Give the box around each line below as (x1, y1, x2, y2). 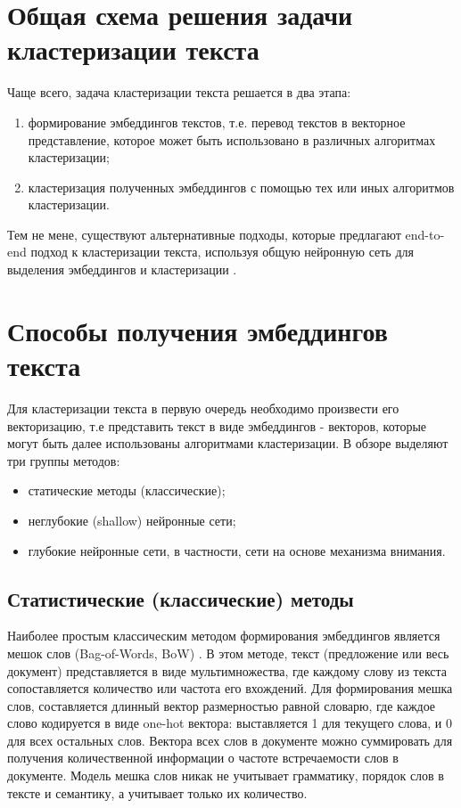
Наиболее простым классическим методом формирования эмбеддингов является (7, 626, 440, 645)
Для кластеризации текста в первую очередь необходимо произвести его (7, 398, 399, 417)
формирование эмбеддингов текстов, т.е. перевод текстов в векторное (28, 112, 406, 131)
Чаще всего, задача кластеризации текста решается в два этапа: (7, 83, 351, 102)
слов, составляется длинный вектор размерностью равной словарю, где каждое (7, 696, 436, 714)
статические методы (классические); (28, 481, 226, 500)
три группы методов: (7, 451, 120, 469)
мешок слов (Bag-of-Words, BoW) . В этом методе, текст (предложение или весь (7, 643, 449, 662)
